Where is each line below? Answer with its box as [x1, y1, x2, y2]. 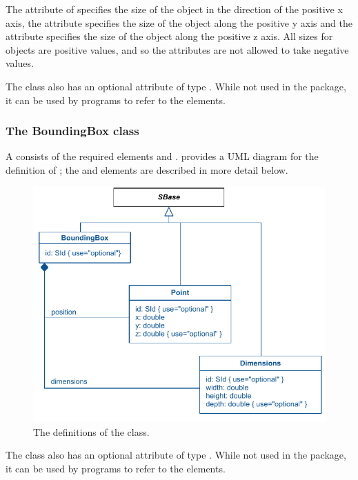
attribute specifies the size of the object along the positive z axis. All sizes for [6, 29, 333, 43]
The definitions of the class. [33, 424, 150, 439]
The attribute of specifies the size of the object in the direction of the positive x [6, 2, 343, 16]
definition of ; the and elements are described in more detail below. [6, 162, 288, 177]
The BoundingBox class [6, 122, 139, 139]
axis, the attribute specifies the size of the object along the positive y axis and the [6, 15, 352, 30]
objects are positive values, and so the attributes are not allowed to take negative [6, 42, 349, 57]
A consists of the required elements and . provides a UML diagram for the [6, 149, 319, 163]
